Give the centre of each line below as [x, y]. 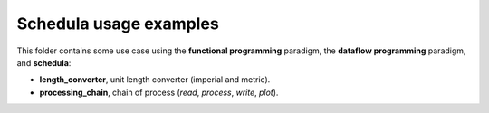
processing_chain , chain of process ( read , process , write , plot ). [159, 92]
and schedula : [44, 62]
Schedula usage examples [118, 24]
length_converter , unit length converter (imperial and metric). [155, 80]
